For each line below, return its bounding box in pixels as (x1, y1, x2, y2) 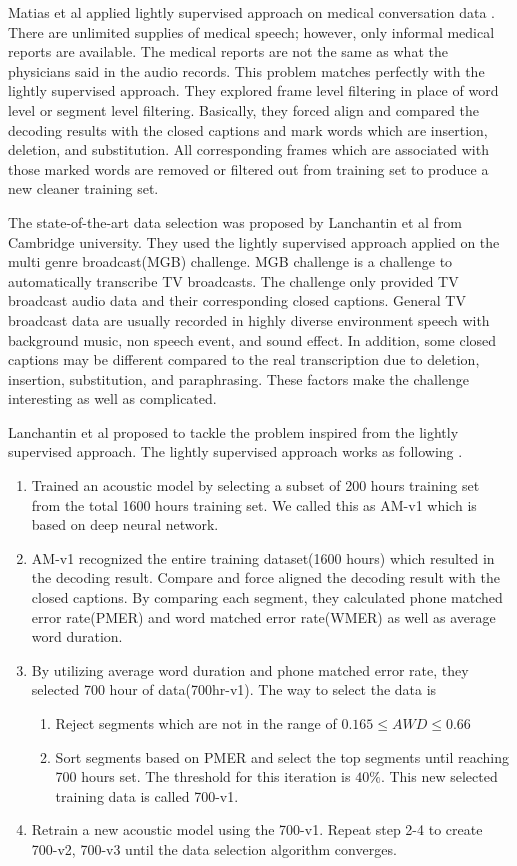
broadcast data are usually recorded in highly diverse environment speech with (8, 309, 490, 330)
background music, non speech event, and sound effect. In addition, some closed (8, 329, 497, 350)
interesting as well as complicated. (8, 388, 217, 409)
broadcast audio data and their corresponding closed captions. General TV (8, 290, 466, 311)
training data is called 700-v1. (55, 785, 239, 806)
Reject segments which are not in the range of (55, 713, 337, 733)
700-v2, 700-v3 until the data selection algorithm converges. (31, 838, 397, 859)
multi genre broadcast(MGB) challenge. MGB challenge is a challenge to (8, 251, 453, 272)
